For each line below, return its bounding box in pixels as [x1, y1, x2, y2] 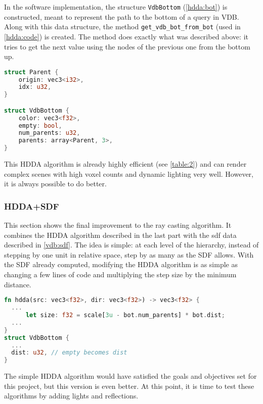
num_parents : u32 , [18, 129, 80, 137]
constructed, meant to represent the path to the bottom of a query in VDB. [4, 11, 239, 22]
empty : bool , [18, 122, 62, 129]
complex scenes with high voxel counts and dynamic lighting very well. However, [4, 168, 253, 179]
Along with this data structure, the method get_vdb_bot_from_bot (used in [4, 21, 241, 32]
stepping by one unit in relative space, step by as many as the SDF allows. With [4, 249, 254, 260]
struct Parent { [4, 68, 59, 76]
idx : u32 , [18, 83, 52, 91]
